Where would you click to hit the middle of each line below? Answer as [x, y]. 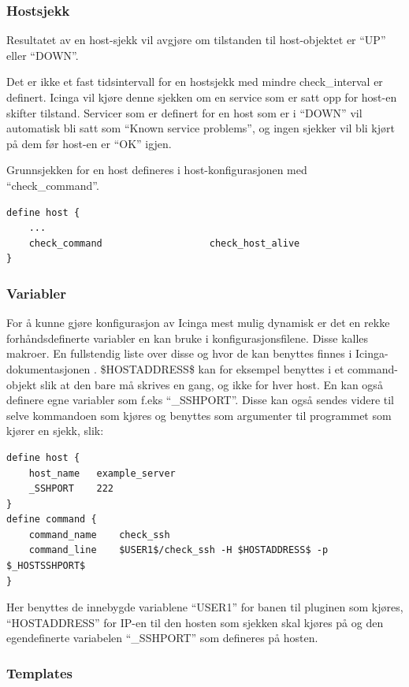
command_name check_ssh [99, 535]
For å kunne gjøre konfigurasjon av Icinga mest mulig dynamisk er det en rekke [198, 323]
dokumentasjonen [48, 368]
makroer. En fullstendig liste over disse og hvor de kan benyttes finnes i [179, 353]
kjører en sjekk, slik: [55, 431]
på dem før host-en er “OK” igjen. [89, 143]
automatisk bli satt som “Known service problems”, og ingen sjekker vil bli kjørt [201, 128]
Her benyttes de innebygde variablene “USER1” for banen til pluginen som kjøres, [205, 607]
